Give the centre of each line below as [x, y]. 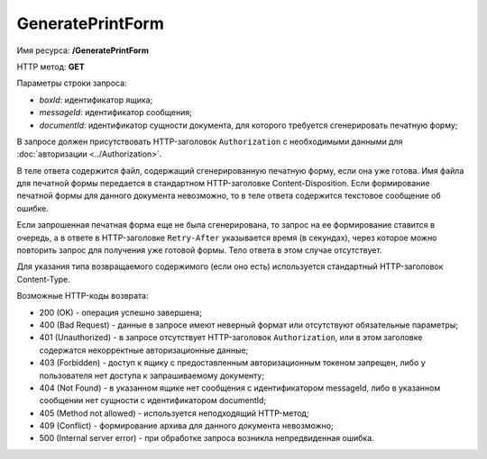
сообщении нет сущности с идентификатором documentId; [153, 400]
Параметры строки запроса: [72, 83]
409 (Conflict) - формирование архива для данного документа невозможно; [186, 426]
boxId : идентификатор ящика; [96, 100]
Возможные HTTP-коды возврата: [83, 296]
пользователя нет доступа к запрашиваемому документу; [152, 375]
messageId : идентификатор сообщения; [116, 112]
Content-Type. [44, 279]
